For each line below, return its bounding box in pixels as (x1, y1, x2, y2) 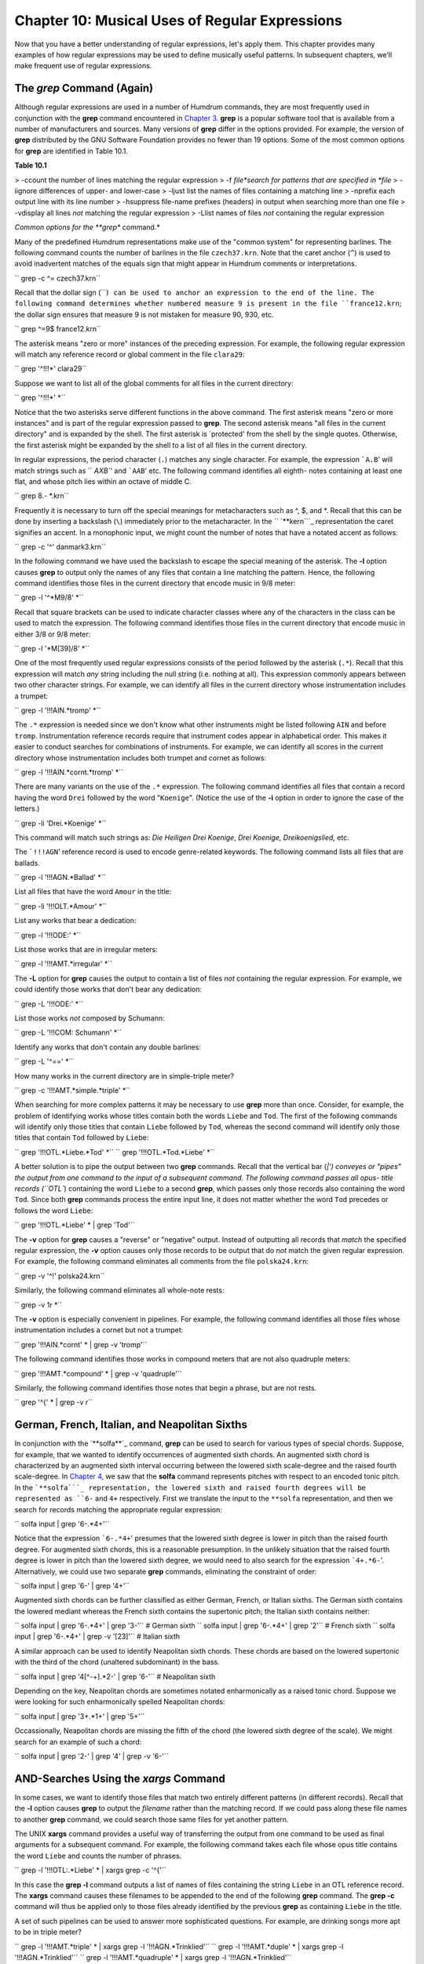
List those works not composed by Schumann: (14, 1013, 165, 1023)
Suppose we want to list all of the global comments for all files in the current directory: (14, 378, 294, 388)
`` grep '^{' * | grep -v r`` (14, 1398, 93, 1407)
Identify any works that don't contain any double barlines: (14, 1042, 202, 1052)
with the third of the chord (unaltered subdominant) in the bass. (14, 1658, 220, 1667)
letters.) (14, 804, 40, 813)
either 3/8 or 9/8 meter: (14, 629, 91, 639)
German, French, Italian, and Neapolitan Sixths (14, 1418, 247, 1431)
